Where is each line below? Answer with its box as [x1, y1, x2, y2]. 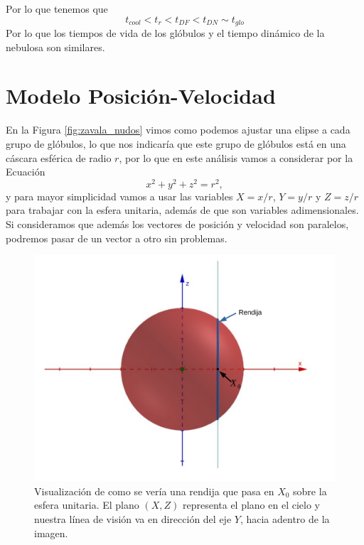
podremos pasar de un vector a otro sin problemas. [6, 230, 227, 245]
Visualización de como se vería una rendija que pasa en [34, 483, 274, 498]
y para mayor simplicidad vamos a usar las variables [6, 188, 233, 203]
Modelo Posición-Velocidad [6, 81, 276, 110]
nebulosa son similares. [6, 39, 105, 54]
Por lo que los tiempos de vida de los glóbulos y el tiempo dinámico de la [6, 26, 325, 41]
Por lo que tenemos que [6, 1, 108, 16]
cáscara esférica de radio [6, 150, 112, 165]
